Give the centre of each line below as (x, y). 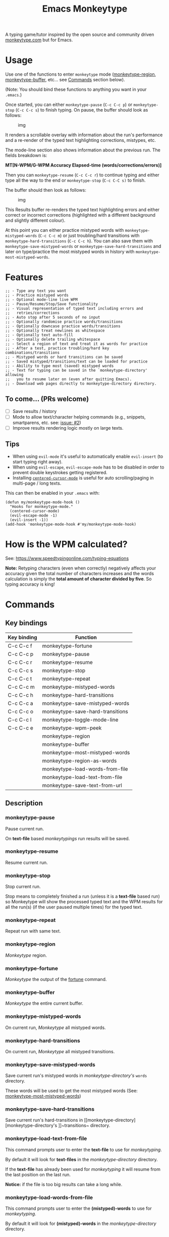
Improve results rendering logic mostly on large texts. (68, 428)
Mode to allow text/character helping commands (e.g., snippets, (79, 417)
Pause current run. (25, 829)
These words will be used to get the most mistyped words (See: (71, 1091)
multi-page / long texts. (37, 483)
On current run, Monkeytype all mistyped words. (55, 1027)
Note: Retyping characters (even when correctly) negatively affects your (81, 568)
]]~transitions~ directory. (84, 1125)
